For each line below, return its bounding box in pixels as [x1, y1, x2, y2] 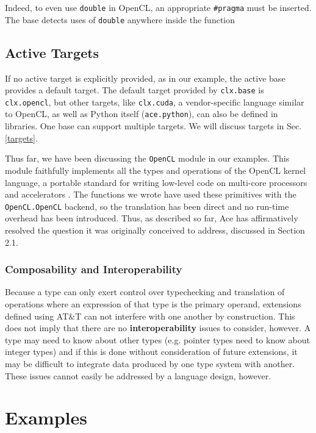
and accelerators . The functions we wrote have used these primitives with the [5, 188, 296, 201]
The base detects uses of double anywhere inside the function [5, 13, 235, 26]
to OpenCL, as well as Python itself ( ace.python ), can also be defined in [5, 107, 278, 120]
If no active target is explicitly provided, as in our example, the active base [5, 71, 285, 84]
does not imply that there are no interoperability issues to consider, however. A [5, 321, 311, 334]
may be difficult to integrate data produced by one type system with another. [5, 357, 295, 370]
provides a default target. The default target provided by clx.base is [5, 84, 264, 96]
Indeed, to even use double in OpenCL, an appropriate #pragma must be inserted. [5, 1, 312, 13]
